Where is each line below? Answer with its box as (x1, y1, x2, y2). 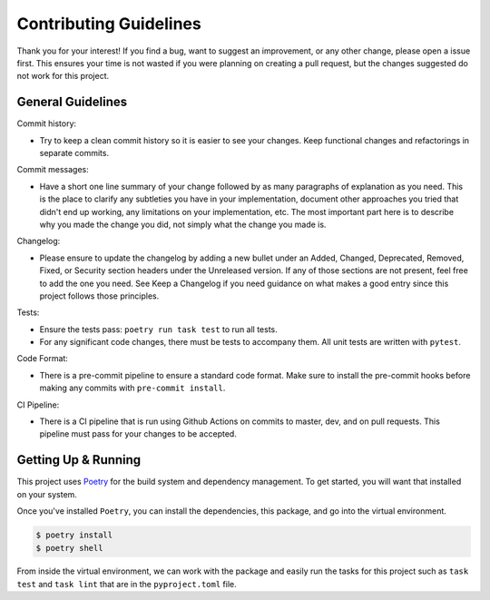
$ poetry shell (35, 543, 103, 553)
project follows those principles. (39, 290, 160, 301)
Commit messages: (16, 164, 90, 175)
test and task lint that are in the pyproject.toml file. (16, 578, 238, 589)
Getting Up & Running (16, 452, 142, 467)
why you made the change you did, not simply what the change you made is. (39, 219, 327, 230)
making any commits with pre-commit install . (39, 382, 226, 394)
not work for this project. (16, 71, 110, 82)
